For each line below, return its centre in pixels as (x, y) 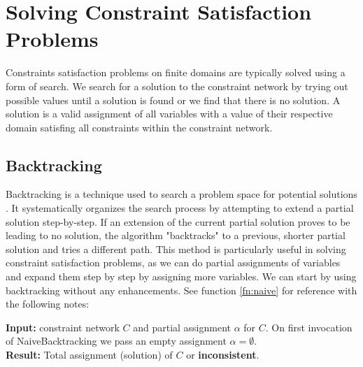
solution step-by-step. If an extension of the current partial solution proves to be (178, 221)
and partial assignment (182, 327)
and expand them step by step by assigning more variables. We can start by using (181, 276)
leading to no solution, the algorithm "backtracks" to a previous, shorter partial (176, 235)
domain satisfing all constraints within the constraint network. (139, 127)
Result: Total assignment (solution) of (89, 355)
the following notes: (48, 304)
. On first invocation (309, 327)
